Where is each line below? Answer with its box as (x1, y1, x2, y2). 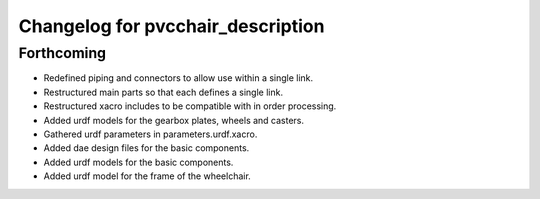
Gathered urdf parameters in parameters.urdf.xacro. (43, 128, 258, 140)
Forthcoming (18, 44, 107, 62)
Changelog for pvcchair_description (18, 15, 325, 37)
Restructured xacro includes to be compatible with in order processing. (43, 100, 337, 112)
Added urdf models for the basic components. (43, 156, 234, 168)
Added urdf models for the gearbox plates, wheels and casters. (43, 114, 305, 126)
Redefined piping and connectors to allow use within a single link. (43, 72, 314, 84)
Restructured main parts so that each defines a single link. (43, 86, 284, 98)
